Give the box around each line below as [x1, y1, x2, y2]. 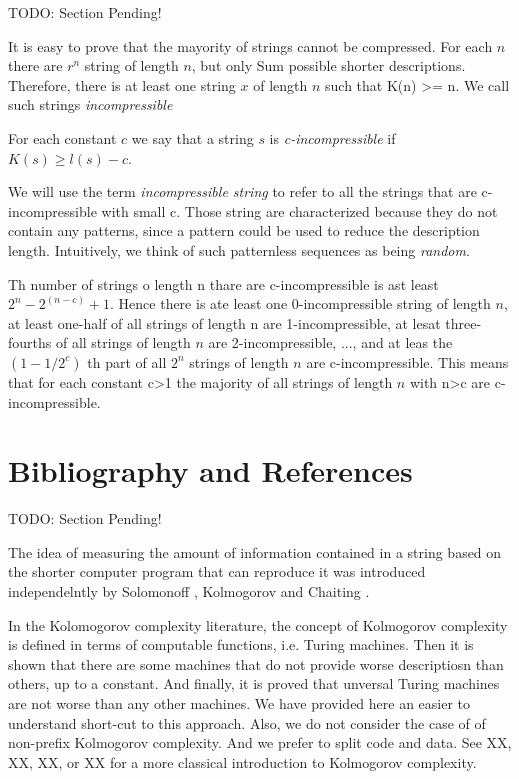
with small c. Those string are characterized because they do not [101, 200, 498, 221]
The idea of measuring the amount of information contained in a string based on [8, 541, 502, 562]
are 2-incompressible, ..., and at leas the [208, 332, 453, 353]
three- [445, 312, 482, 333]
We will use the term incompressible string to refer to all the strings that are [8, 181, 477, 202]
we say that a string [131, 127, 254, 148]
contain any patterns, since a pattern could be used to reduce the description [8, 220, 480, 241]
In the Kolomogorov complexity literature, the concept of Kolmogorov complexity [8, 614, 508, 635]
